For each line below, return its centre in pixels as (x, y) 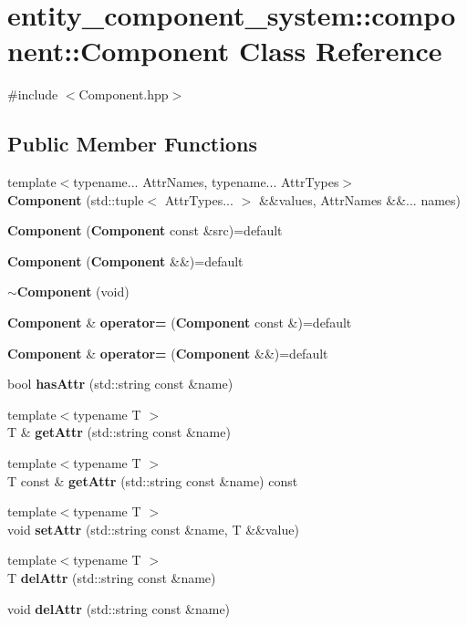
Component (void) (73, 292)
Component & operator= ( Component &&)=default (168, 353)
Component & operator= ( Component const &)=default (180, 323)
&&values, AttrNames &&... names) (360, 199)
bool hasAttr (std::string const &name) (120, 384)
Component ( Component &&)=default (125, 260)
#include (33, 94)
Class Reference (340, 51)
